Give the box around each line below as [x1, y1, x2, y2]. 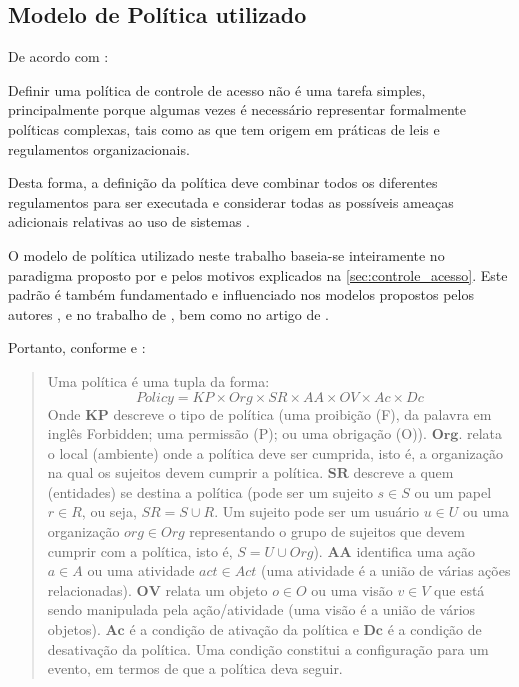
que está [434, 579, 485, 600]
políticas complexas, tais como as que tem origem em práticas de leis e [8, 118, 440, 139]
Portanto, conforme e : [8, 337, 146, 358]
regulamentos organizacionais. [8, 138, 190, 159]
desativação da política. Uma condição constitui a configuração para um [47, 638, 489, 659]
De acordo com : [8, 46, 109, 67]
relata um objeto [165, 579, 268, 600]
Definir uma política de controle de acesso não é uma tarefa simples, [8, 79, 426, 100]
